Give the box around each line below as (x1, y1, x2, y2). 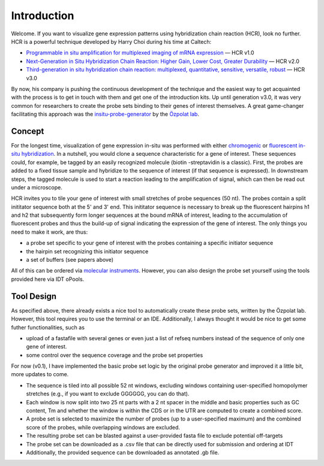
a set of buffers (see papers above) (26, 256, 114, 264)
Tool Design (11, 291, 57, 301)
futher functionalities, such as (11, 323, 85, 331)
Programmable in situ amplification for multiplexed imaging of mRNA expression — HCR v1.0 (26, 49, 254, 56)
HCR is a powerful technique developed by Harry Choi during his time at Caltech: (11, 38, 212, 45)
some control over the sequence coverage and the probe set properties (26, 351, 203, 359)
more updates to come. (11, 371, 69, 378)
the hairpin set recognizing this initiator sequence (26, 247, 149, 255)
